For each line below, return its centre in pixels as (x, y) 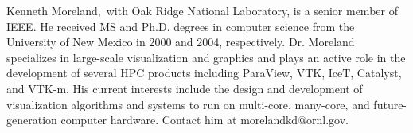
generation (32, 120)
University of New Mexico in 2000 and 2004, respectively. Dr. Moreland (181, 42)
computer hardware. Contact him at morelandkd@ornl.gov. (205, 120)
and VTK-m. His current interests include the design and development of (185, 88)
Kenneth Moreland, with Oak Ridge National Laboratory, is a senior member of (202, 10)
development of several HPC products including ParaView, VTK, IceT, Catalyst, (204, 73)
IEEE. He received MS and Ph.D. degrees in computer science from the (181, 26)
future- (390, 104)
